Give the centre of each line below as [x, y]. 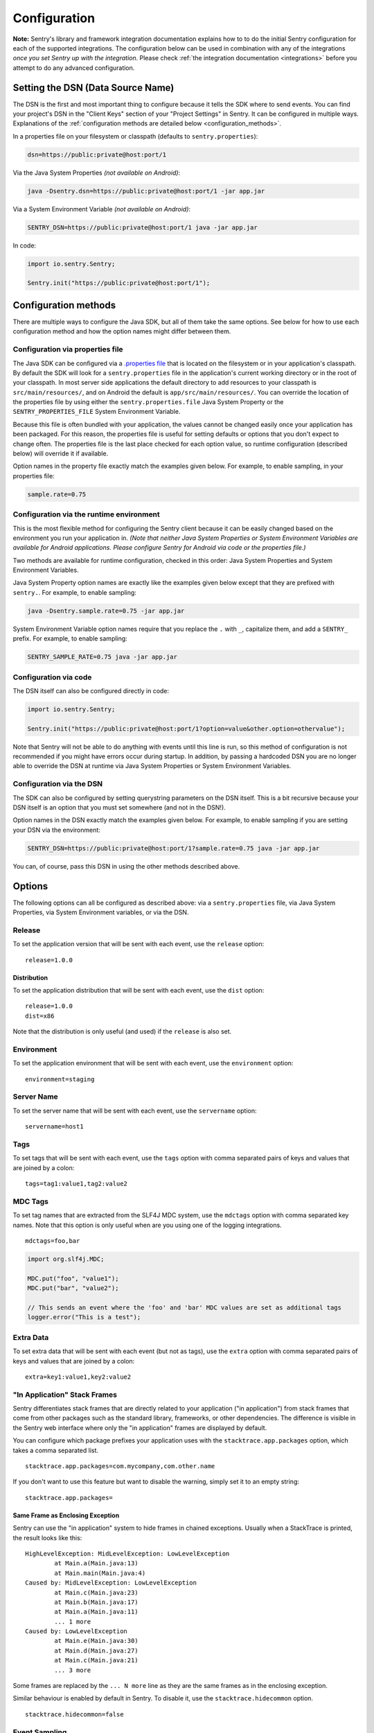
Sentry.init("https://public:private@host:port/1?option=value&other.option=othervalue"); [186, 729]
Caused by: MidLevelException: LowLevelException [111, 1583]
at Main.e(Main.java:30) [96, 1641]
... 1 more [73, 1621]
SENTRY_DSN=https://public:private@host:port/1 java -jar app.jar [142, 227]
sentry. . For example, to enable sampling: [74, 592]
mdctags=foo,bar [53, 1241]
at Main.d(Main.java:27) [96, 1651]
